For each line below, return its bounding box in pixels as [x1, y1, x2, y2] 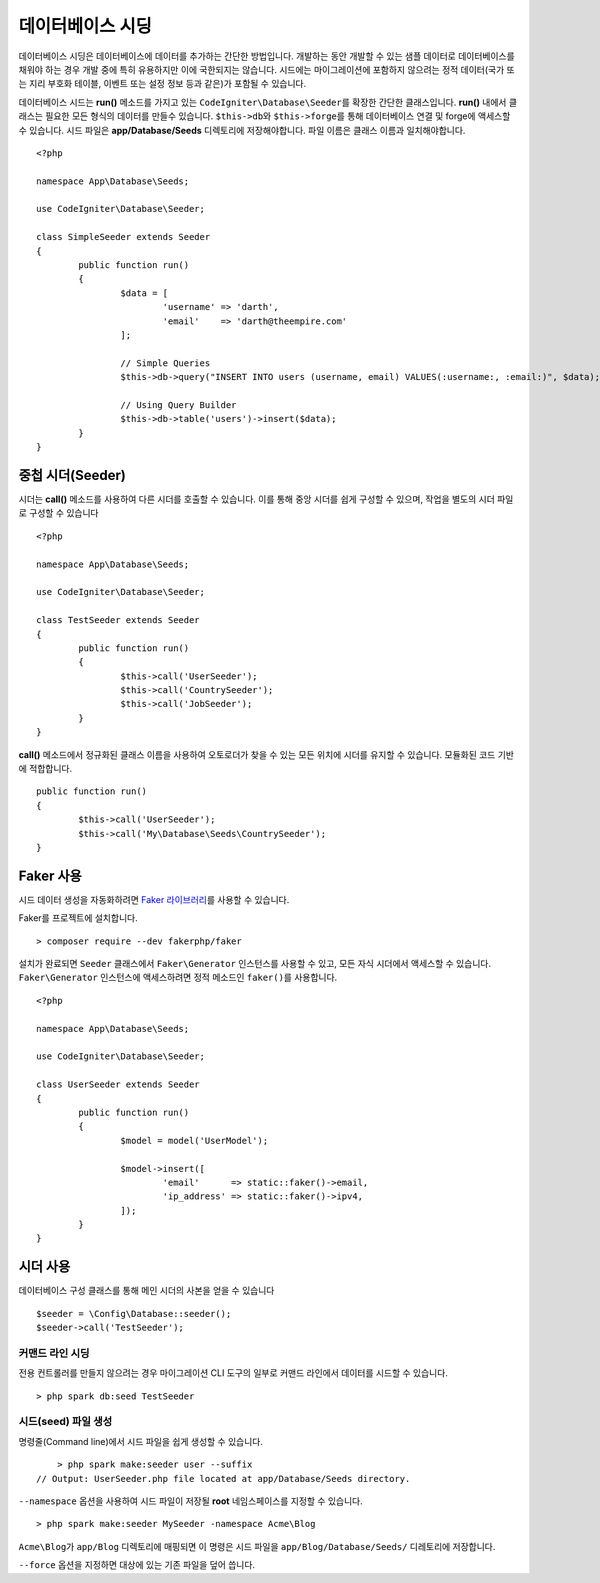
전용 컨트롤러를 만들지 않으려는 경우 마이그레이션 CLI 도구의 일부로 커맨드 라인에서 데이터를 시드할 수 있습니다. [18, 1367, 449, 1379]
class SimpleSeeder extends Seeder [36, 231, 211, 243]
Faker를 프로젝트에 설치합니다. [18, 912, 139, 924]
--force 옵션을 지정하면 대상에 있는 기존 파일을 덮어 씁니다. [18, 1559, 255, 1571]
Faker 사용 [18, 867, 82, 884]
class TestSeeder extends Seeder [36, 615, 200, 626]
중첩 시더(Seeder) [18, 466, 127, 484]
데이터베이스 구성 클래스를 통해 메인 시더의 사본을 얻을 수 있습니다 [18, 1285, 275, 1297]
